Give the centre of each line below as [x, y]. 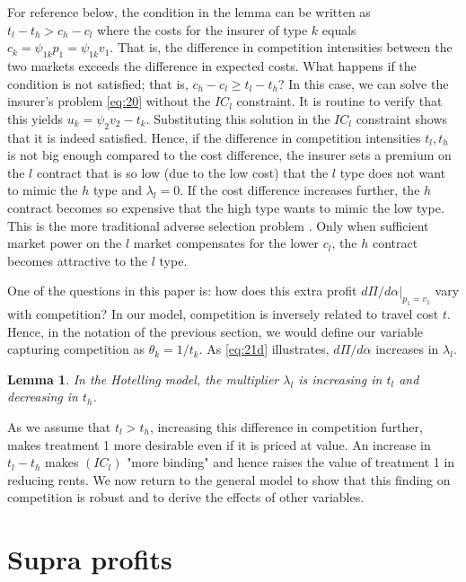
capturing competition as [76, 349]
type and [118, 190]
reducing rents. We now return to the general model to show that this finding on [229, 479]
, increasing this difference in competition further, [286, 427]
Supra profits [90, 559]
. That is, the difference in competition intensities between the [281, 47]
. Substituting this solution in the [238, 118]
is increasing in [340, 379]
